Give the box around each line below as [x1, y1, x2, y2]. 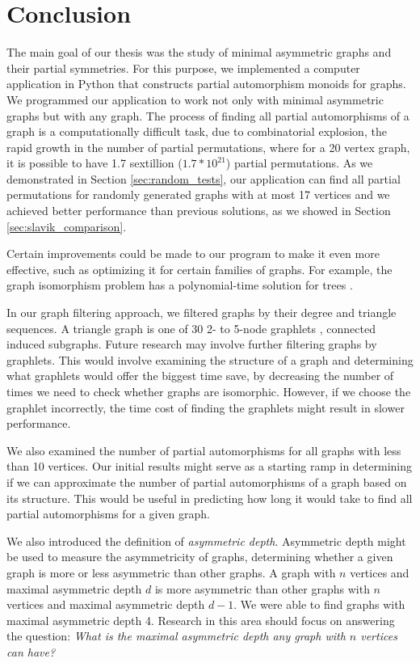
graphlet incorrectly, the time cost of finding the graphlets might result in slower [6, 399, 405, 416]
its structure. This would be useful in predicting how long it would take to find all [6, 489, 413, 506]
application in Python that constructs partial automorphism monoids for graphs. [6, 75, 406, 92]
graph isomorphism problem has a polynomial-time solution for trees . [6, 277, 353, 293]
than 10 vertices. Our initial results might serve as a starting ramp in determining [6, 458, 413, 475]
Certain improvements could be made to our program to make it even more [6, 245, 380, 262]
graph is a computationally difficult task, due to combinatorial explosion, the [6, 123, 387, 140]
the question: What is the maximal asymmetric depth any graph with [6, 627, 346, 644]
